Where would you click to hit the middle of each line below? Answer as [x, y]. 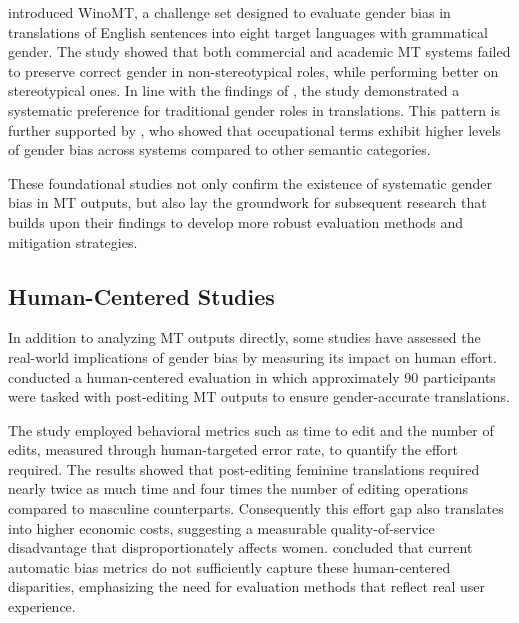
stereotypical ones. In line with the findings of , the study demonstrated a [234, 90]
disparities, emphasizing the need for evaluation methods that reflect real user [246, 586]
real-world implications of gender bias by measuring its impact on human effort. [252, 356]
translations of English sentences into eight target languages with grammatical [248, 31]
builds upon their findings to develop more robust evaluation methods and [236, 221]
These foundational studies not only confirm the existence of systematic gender [250, 182]
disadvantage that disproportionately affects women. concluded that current [240, 547]
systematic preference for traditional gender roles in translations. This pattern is [254, 109]
